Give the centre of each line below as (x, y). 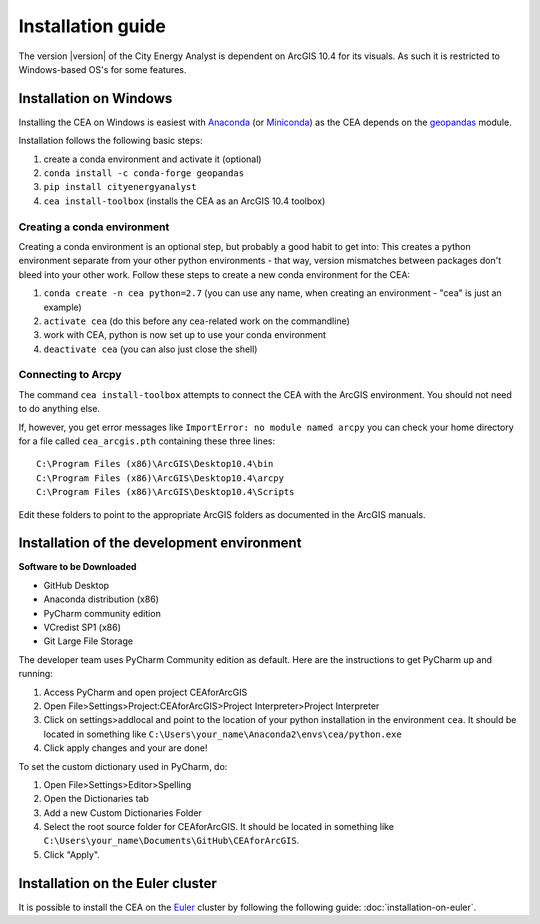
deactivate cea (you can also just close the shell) (150, 349)
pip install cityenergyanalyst (120, 187)
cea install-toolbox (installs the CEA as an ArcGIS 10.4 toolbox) (184, 201)
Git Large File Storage (88, 641)
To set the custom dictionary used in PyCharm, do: (123, 766)
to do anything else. (59, 409)
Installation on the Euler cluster (117, 883)
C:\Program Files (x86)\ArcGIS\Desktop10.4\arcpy (160, 478)
